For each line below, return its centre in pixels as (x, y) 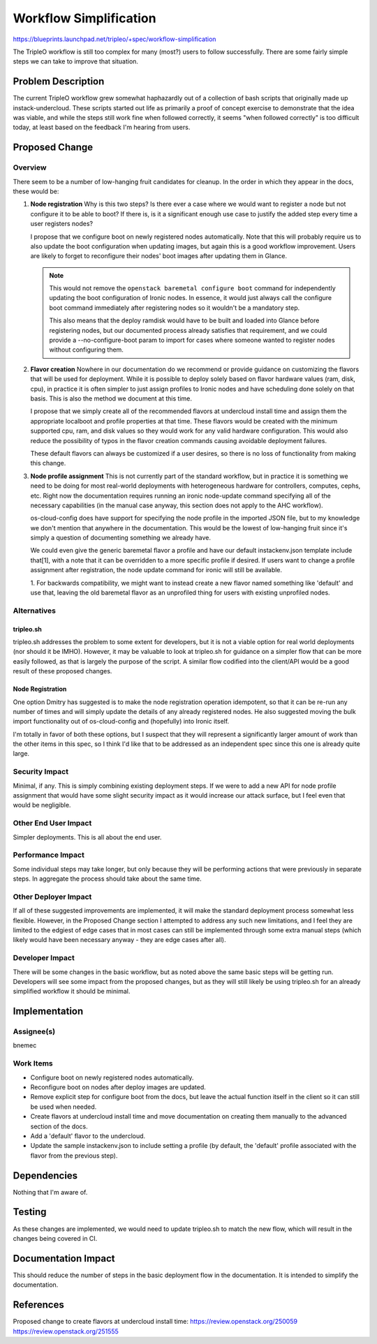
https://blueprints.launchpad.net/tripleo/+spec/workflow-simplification (114, 39)
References (38, 1305)
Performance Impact (49, 855)
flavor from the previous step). (74, 1156)
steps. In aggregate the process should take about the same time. (107, 879)
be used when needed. (64, 1107)
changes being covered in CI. (55, 1238)
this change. (48, 463)
